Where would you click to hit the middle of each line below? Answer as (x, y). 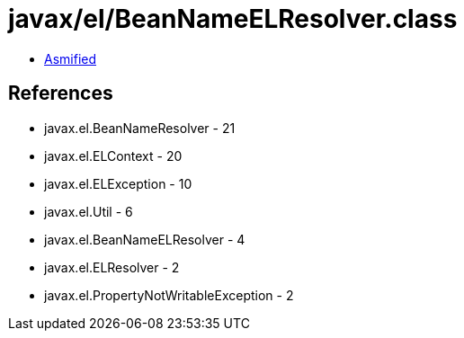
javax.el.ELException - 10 (118, 183)
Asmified (71, 58)
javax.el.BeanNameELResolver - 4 (145, 239)
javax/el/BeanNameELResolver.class (233, 19)
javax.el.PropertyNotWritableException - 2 (169, 295)
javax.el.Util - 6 (89, 211)
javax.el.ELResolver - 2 (112, 267)
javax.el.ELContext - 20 (113, 156)
